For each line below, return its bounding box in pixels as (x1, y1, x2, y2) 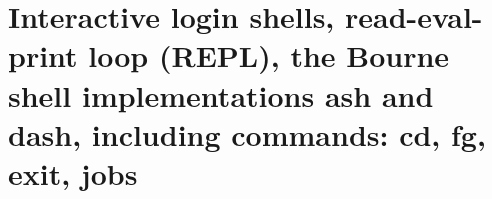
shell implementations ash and (8, 74, 434, 115)
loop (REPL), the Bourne (88, 35, 450, 76)
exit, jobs (8, 152, 138, 193)
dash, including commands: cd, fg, (8, 113, 486, 154)
